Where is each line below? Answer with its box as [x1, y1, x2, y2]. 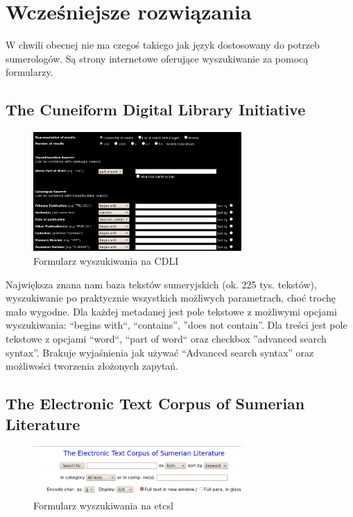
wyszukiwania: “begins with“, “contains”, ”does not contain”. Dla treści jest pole [6, 318, 347, 332]
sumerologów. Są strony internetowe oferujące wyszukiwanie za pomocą [6, 51, 309, 65]
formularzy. [6, 65, 53, 79]
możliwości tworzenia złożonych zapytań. [6, 359, 179, 373]
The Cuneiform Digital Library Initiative [6, 99, 306, 120]
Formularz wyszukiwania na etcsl [33, 498, 173, 512]
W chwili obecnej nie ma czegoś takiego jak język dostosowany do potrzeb [6, 38, 320, 52]
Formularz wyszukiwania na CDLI [33, 254, 179, 268]
